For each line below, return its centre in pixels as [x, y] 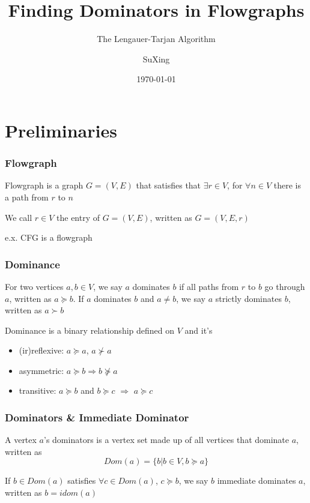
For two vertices [34, 286]
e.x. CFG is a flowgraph [49, 237]
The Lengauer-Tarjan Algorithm [156, 39]
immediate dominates [257, 480]
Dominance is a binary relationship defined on [90, 330]
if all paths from [209, 286]
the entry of [78, 217]
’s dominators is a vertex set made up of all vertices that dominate [167, 440]
